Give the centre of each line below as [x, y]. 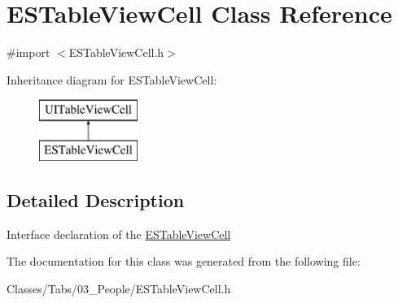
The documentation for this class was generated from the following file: [184, 261]
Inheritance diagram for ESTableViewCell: [112, 79]
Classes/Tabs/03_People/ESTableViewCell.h [119, 288]
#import [28, 52]
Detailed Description [96, 199]
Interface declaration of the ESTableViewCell [119, 234]
